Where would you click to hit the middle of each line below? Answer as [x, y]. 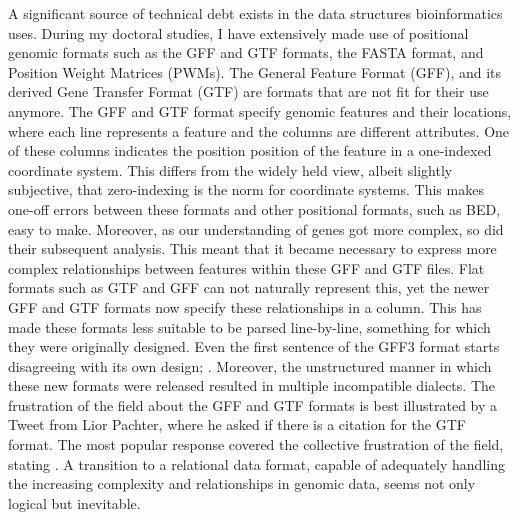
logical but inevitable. [74, 502]
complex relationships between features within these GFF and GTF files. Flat [246, 267]
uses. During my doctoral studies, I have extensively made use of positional [238, 32]
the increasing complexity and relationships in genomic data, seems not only [242, 483]
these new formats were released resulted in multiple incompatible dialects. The [251, 385]
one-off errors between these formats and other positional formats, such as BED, [254, 208]
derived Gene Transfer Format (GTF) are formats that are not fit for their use [248, 91]
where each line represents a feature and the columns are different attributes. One [259, 130]
